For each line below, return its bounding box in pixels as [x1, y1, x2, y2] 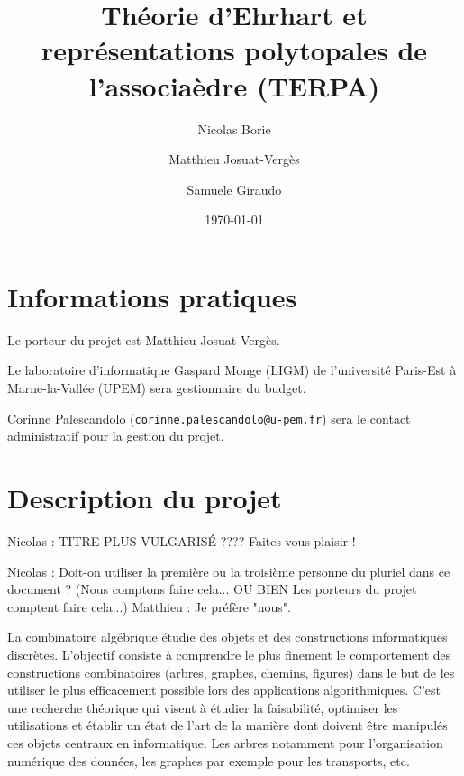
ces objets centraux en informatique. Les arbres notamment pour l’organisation [7, 733, 443, 752]
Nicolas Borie [197, 119, 271, 138]
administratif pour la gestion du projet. [7, 426, 224, 445]
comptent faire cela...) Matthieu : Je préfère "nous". [7, 597, 291, 616]
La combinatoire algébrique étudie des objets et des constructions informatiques [7, 627, 448, 646]
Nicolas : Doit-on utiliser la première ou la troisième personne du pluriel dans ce [7, 561, 450, 580]
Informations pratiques [7, 278, 297, 315]
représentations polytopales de [41, 32, 428, 68]
